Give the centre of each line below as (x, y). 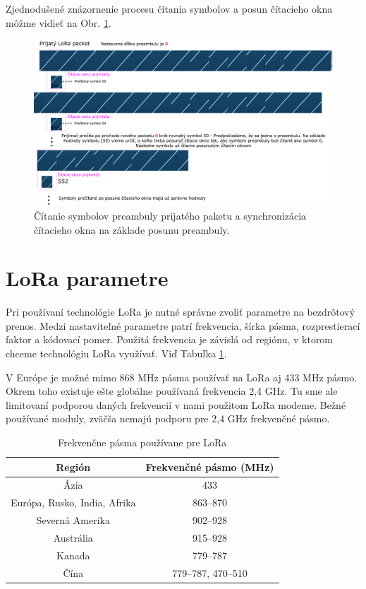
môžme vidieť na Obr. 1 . (59, 22)
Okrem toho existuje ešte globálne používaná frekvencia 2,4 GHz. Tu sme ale (172, 391)
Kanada (73, 555)
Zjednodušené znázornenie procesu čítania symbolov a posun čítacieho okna (169, 8)
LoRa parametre (87, 278)
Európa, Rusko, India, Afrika (73, 502)
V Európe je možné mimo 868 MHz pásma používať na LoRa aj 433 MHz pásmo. (182, 377)
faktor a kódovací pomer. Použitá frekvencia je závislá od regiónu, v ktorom (170, 339)
